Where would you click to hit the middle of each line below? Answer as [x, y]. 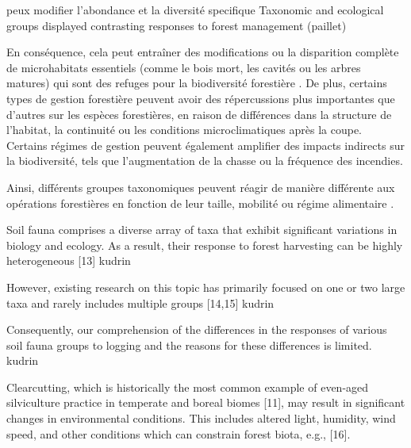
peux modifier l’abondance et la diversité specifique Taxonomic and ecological [195, 10]
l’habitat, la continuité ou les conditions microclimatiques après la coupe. [184, 130]
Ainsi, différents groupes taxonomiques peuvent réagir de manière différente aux [201, 187]
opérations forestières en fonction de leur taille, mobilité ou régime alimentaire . [200, 203]
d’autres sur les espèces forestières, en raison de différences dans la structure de [199, 114]
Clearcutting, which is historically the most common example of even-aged [188, 387]
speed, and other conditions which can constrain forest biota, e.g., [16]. [179, 433]
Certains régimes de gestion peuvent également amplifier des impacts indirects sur [205, 145]
